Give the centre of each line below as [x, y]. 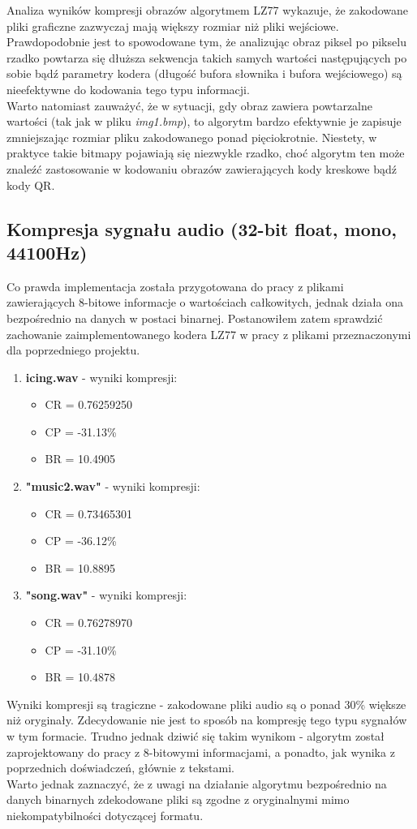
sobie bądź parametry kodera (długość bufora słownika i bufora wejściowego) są [204, 73]
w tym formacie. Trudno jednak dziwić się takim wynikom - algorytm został [196, 736]
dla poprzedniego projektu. [73, 350]
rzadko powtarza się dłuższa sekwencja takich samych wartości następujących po [207, 57]
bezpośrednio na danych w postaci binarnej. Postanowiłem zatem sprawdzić [195, 318]
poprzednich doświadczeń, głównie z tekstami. [120, 768]
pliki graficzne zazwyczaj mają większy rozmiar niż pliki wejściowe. [173, 26]
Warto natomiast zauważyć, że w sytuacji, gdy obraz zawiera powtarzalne [189, 105]
